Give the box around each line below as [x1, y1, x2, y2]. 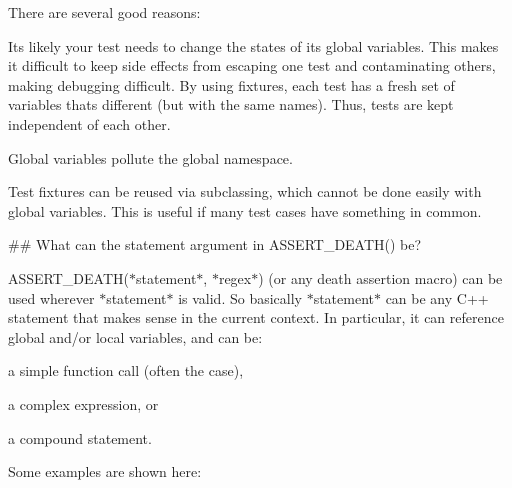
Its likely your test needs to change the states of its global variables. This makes [8, 35, 499, 56]
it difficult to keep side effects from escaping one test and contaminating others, [8, 55, 496, 76]
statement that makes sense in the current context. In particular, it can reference [8, 307, 504, 328]
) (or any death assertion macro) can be [258, 267, 503, 288]
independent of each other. [8, 113, 171, 134]
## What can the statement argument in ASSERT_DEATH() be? [8, 234, 422, 255]
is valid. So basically [178, 287, 302, 308]
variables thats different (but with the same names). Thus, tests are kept [8, 94, 454, 115]
